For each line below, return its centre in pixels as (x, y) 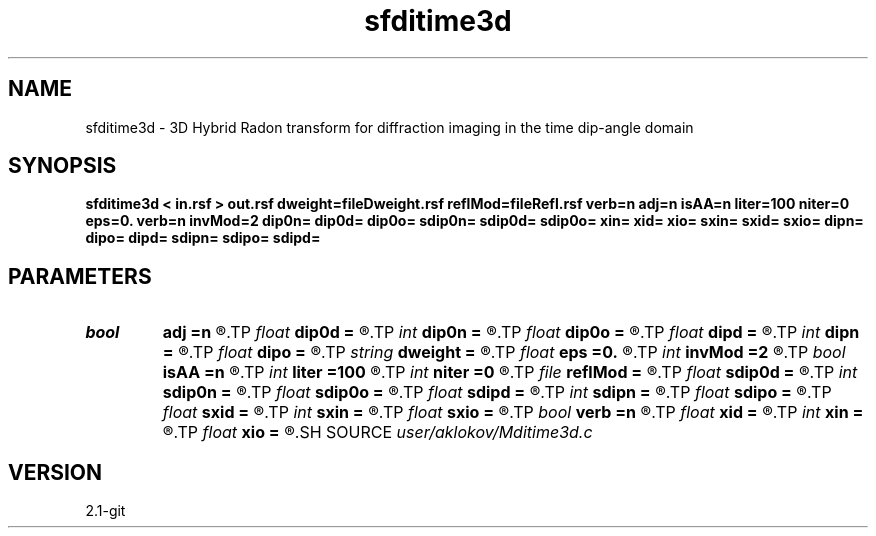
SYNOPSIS (62, 166)
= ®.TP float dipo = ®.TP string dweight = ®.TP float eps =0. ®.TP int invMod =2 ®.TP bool (504, 352)
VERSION (55, 472)
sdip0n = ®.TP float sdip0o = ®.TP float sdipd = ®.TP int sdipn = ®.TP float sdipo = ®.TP (497, 392)
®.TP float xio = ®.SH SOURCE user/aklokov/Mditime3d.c (377, 432)
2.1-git (105, 511)
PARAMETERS (80, 276)
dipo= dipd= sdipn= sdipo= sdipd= (203, 238)
